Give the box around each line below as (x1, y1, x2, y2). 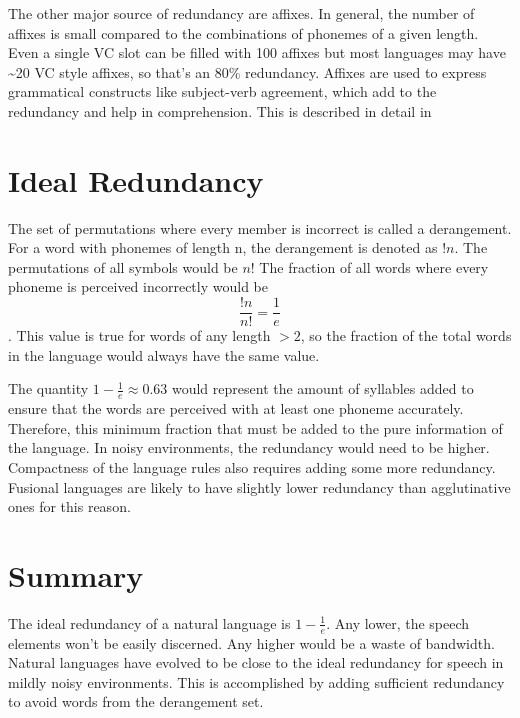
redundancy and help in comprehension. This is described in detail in (8, 100, 432, 121)
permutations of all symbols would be (8, 256, 238, 277)
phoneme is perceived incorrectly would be (8, 276, 268, 297)
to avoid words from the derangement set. (8, 691, 264, 712)
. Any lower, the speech (326, 612, 470, 633)
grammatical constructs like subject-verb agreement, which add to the (8, 81, 437, 102)
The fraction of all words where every (259, 256, 489, 277)
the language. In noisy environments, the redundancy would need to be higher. (8, 437, 490, 458)
